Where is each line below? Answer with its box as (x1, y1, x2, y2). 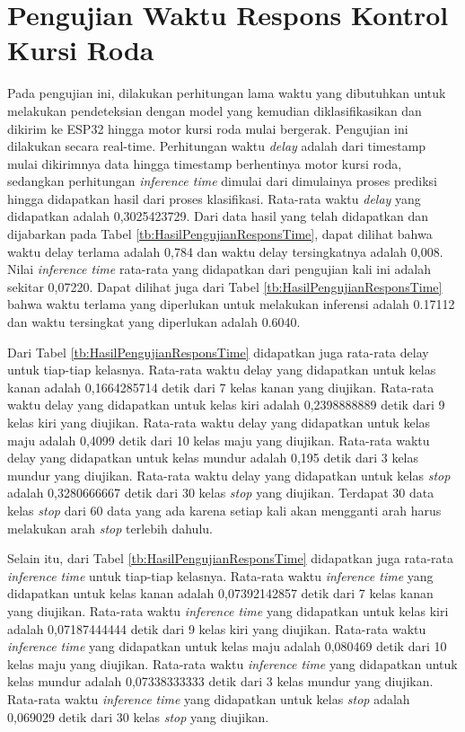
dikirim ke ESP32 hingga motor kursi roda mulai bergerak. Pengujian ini (7, 119, 408, 137)
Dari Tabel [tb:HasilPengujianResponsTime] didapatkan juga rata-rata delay (7, 342, 429, 361)
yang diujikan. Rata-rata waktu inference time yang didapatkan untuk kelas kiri (7, 601, 449, 620)
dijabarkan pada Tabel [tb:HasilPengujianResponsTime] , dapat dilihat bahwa (7, 225, 433, 243)
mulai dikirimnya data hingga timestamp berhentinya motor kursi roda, (7, 154, 402, 172)
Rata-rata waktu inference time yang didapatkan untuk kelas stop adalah (7, 689, 410, 708)
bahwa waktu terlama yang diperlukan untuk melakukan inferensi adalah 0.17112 (7, 295, 455, 313)
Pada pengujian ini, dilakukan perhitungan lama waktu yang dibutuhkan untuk (7, 84, 446, 102)
